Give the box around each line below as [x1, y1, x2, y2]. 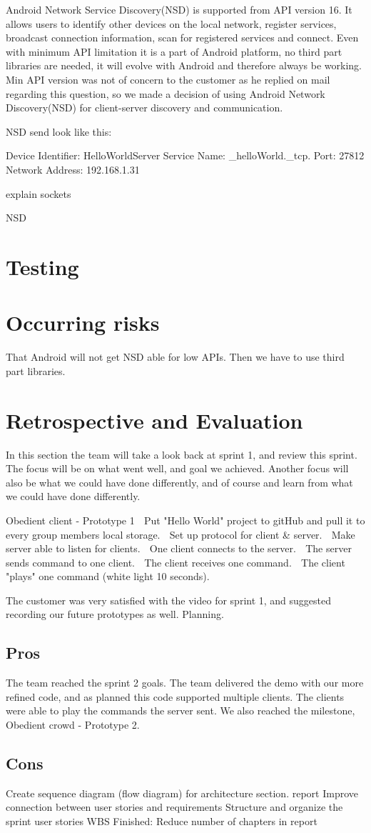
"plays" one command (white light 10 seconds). [6, 569, 210, 584]
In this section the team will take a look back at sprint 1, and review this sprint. [6, 447, 357, 462]
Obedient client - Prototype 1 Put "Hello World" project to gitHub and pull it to [6, 512, 365, 527]
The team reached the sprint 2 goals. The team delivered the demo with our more [6, 675, 364, 690]
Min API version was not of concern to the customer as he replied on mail [6, 71, 330, 86]
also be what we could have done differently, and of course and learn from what [6, 474, 353, 489]
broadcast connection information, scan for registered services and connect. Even [6, 30, 359, 45]
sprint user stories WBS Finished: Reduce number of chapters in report [6, 814, 317, 829]
